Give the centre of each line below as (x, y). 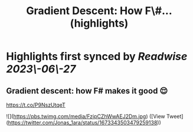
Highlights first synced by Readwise (97, 57)
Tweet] (175, 116)
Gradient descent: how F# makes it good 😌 (87, 90)
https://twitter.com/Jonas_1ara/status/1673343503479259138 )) (84, 123)
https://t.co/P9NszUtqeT (36, 105)
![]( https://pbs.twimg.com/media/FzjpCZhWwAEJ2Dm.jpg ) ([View (86, 116)
